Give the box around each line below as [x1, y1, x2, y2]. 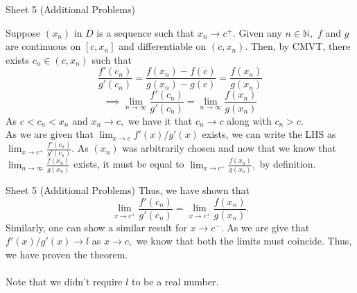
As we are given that [6, 127, 94, 141]
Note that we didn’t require [6, 274, 123, 289]
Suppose [6, 25, 41, 39]
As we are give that [227, 220, 310, 234]
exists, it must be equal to [73, 157, 184, 171]
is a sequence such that [96, 25, 195, 39]
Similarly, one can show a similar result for [6, 220, 187, 234]
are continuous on [6, 39, 81, 53]
